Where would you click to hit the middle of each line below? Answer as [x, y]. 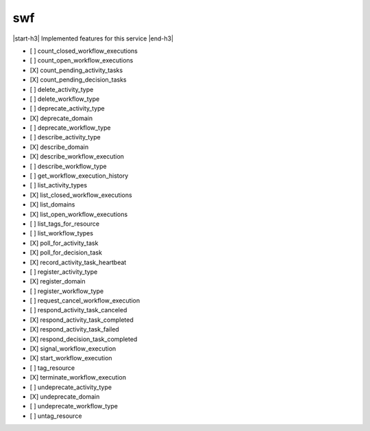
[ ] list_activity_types [59, 185]
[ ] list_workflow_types [62, 233]
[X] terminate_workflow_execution [78, 377]
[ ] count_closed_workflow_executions [84, 51]
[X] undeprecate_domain [65, 397]
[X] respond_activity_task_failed [74, 329]
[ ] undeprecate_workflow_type [74, 406]
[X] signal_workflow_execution [73, 349]
